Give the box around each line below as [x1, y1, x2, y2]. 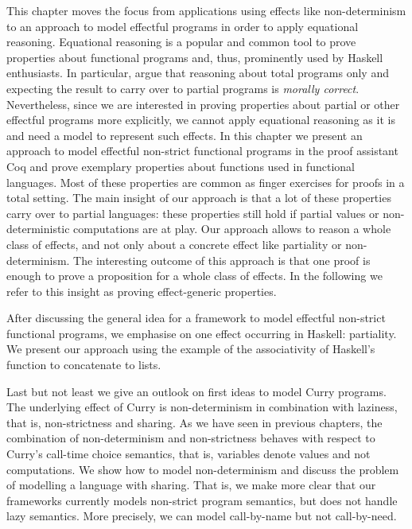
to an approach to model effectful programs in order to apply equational [6, 18, 359, 34]
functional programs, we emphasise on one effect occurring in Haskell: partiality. [6, 325, 397, 341]
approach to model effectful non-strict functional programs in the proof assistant [6, 142, 398, 159]
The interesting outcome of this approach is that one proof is [73, 251, 371, 268]
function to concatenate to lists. [6, 356, 161, 373]
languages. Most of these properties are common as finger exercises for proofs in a [6, 173, 405, 190]
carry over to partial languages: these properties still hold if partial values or [6, 204, 379, 221]
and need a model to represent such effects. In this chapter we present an [6, 126, 363, 143]
